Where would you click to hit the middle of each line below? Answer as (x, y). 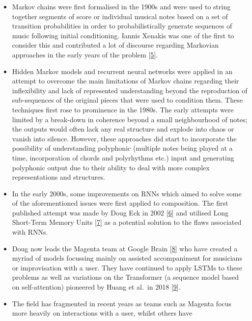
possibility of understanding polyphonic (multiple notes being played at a (122, 148)
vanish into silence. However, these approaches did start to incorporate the (124, 138)
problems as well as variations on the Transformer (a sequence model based (125, 277)
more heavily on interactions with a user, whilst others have (102, 313)
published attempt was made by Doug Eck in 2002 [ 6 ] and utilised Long (120, 212)
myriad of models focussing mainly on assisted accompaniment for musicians (127, 258)
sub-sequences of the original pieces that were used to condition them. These (127, 100)
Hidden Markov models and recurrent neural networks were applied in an (122, 71)
